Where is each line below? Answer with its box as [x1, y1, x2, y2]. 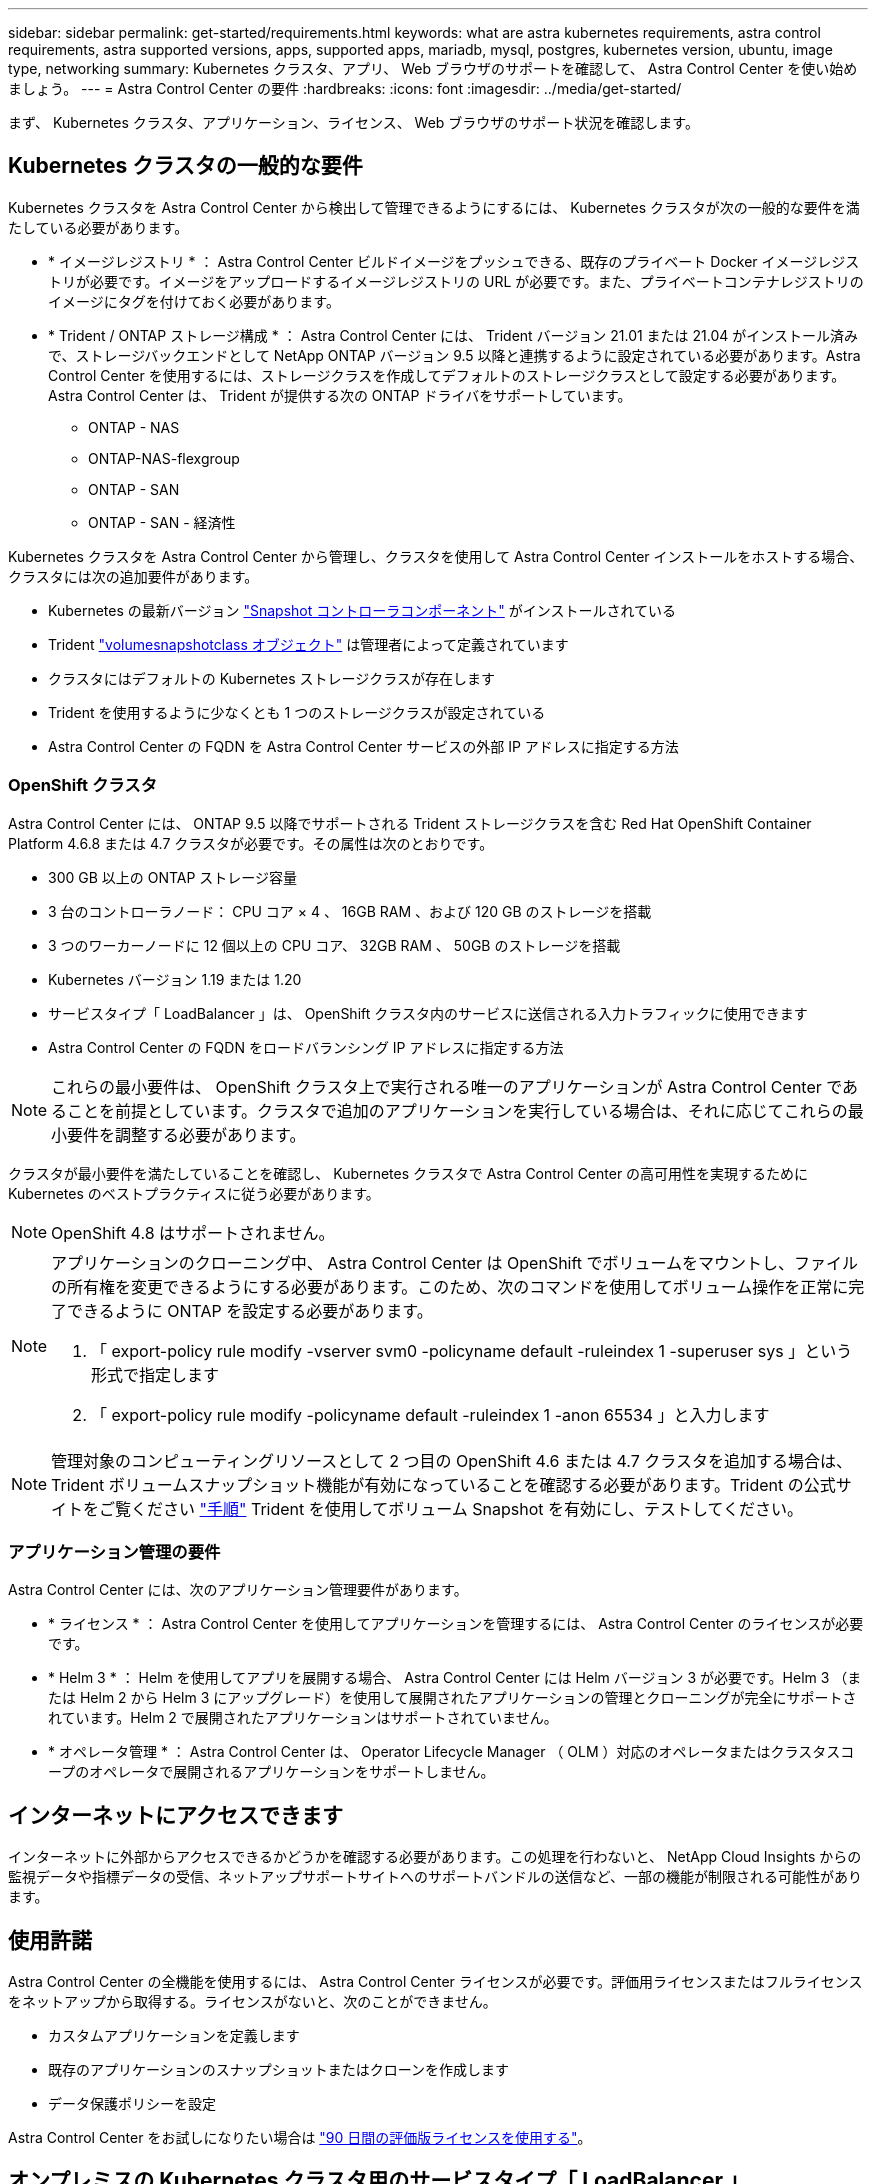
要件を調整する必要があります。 [67, 1124, 306, 1145]
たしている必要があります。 [8, 218, 189, 236]
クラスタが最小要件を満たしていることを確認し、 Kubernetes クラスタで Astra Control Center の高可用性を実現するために [8, 1164, 809, 1182]
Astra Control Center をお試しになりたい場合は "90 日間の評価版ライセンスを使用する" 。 [8, 2129, 592, 2147]
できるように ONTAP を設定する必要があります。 [67, 1300, 433, 1321]
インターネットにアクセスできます [8, 1802, 343, 1828]
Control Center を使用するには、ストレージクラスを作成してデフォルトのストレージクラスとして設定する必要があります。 [48, 366, 846, 384]
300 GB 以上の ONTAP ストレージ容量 [48, 868, 298, 886]
